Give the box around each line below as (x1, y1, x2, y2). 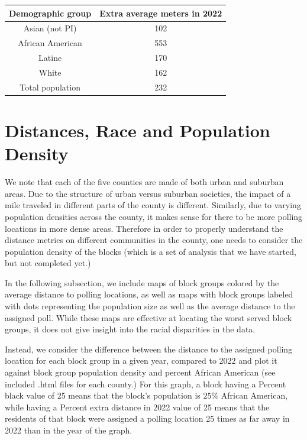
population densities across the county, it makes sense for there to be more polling (5, 210, 303, 222)
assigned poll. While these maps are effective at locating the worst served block (5, 311, 292, 323)
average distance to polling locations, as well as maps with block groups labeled (5, 288, 293, 300)
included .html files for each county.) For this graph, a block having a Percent (5, 377, 286, 390)
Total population (20, 80, 80, 93)
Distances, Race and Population (5, 118, 270, 142)
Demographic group (9, 7, 92, 19)
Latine (38, 51, 62, 64)
